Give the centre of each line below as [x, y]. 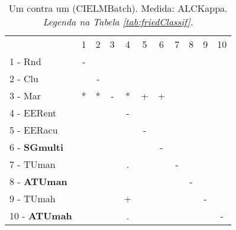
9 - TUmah [33, 198]
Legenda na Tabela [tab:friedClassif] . [118, 22]
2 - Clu [24, 78]
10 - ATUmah [41, 216]
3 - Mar [25, 95]
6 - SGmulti [37, 147]
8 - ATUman [38, 181]
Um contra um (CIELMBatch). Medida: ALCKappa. [118, 8]
